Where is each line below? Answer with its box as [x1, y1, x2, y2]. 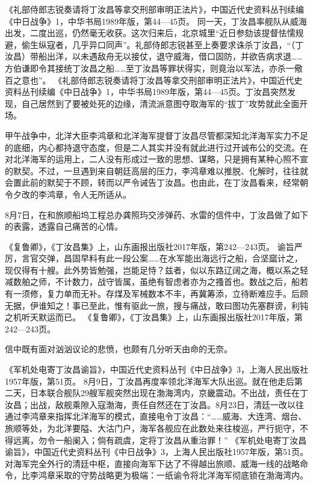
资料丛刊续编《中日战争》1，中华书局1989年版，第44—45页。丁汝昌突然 [5, 85, 287, 98]
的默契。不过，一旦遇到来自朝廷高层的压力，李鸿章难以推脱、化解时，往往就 [5, 164, 308, 177]
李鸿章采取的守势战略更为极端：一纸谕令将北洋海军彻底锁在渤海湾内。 [29, 469, 308, 481]
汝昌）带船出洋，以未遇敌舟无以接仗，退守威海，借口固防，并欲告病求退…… [5, 50, 303, 63]
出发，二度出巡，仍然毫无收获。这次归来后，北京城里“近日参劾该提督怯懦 [5, 26, 296, 39]
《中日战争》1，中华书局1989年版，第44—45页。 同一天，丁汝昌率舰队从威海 [5, 14, 307, 27]
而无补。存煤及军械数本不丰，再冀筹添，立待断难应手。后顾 [72, 287, 308, 300]
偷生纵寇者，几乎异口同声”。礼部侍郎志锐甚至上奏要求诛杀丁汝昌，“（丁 [21, 38, 304, 50]
